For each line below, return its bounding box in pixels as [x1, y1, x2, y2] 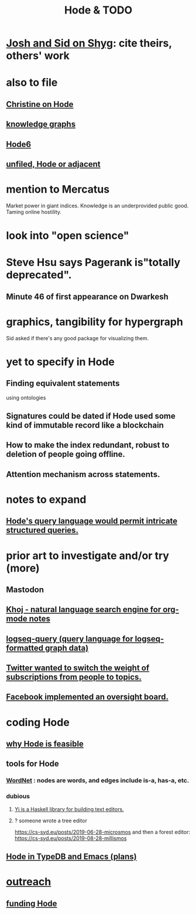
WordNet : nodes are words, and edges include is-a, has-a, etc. [6, 777, 190, 785]
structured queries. [6, 525, 79, 535]
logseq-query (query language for [6, 634, 133, 644]
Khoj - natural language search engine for [6, 604, 161, 614]
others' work [6, 49, 70, 62]
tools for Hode [6, 759, 60, 769]
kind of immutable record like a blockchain [6, 420, 164, 430]
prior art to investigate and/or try [6, 549, 170, 562]
